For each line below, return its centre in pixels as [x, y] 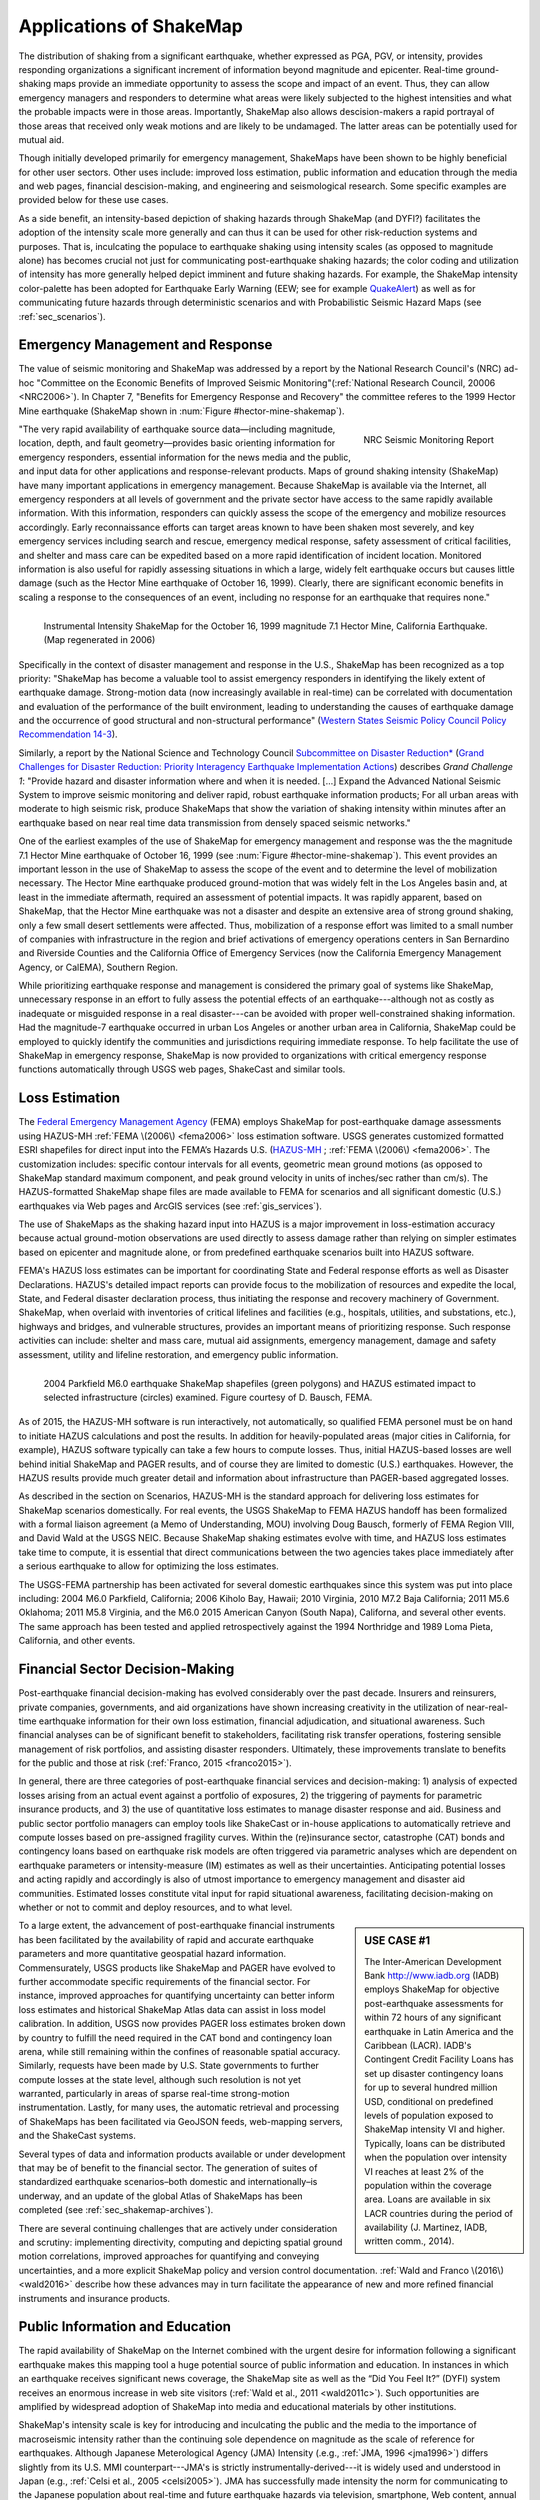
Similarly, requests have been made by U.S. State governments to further [169, 2066]
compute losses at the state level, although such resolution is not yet [160, 2079]
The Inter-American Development [433, 1961]
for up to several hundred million [431, 2087]
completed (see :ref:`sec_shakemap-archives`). [116, 2210]
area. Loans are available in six [427, 2199]
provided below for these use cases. [93, 200]
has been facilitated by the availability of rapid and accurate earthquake [166, 1939]
